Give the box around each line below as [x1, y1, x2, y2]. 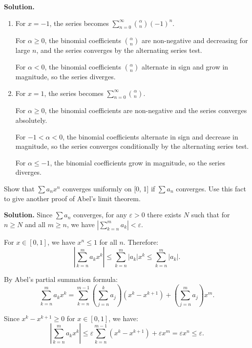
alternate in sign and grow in [142, 61, 229, 71]
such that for [191, 209, 230, 220]
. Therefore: [123, 236, 159, 247]
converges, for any [73, 209, 127, 220]
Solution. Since [4, 209, 53, 220]
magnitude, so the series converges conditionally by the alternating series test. [15, 141, 249, 151]
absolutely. [15, 115, 47, 125]
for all [99, 236, 117, 247]
